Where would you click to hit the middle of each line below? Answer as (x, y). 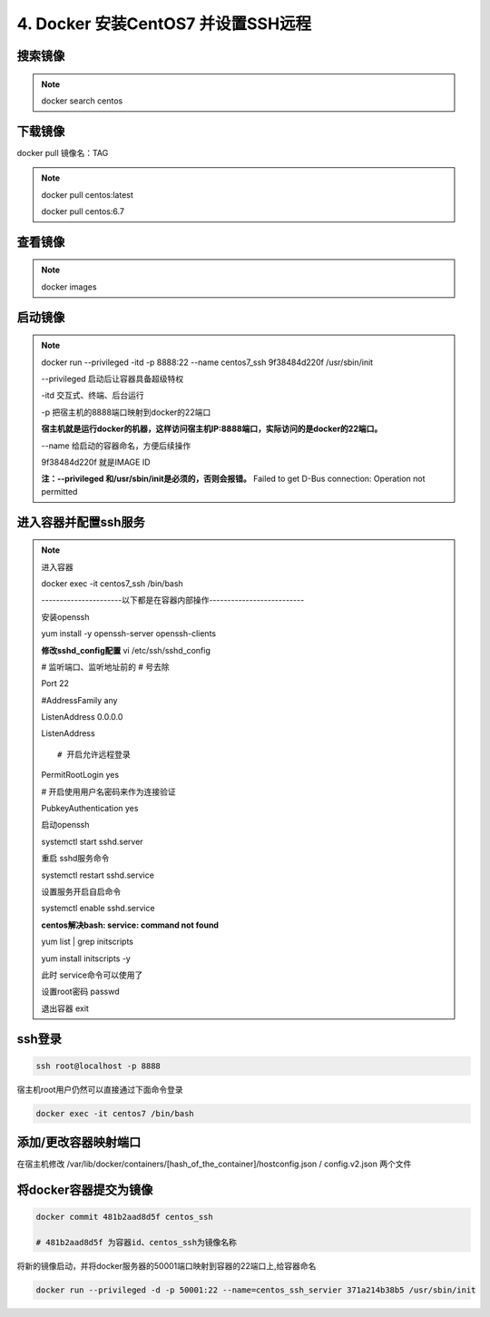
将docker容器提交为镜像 (85, 1189)
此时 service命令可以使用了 (92, 975)
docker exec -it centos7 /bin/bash (115, 1113)
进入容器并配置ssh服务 (81, 522)
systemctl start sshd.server (93, 841)
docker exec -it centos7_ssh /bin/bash (112, 583)
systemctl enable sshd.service (98, 909)
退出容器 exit (65, 1008)
